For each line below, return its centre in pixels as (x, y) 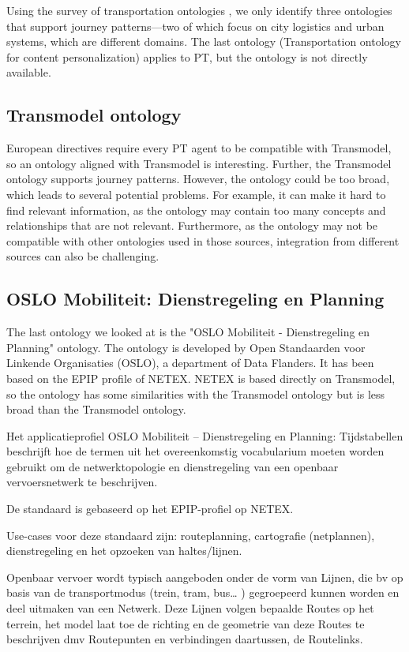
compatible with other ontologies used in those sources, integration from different (203, 240)
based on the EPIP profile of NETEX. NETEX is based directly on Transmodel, (201, 378)
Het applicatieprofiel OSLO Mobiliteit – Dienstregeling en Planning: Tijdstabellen (205, 435)
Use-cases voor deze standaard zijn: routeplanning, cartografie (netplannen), (191, 535)
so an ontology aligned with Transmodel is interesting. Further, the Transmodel (199, 163)
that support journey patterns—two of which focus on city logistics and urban (195, 26)
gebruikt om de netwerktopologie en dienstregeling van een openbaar (173, 466)
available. (29, 72)
